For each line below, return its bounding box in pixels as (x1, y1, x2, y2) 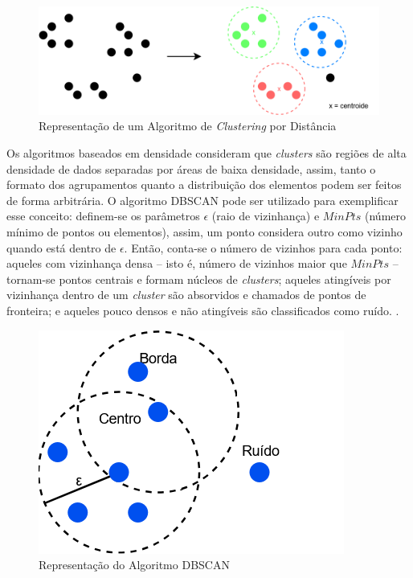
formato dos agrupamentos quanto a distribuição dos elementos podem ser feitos (6, 176, 402, 193)
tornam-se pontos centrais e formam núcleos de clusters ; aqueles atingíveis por (6, 270, 391, 287)
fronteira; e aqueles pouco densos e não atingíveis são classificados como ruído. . (6, 301, 399, 318)
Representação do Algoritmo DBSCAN (39, 556, 230, 573)
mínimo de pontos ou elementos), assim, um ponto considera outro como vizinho (6, 223, 403, 240)
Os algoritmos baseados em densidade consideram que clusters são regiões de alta (6, 145, 407, 162)
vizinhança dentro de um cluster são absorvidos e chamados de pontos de (6, 286, 366, 303)
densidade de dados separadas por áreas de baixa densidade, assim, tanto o (6, 160, 376, 177)
